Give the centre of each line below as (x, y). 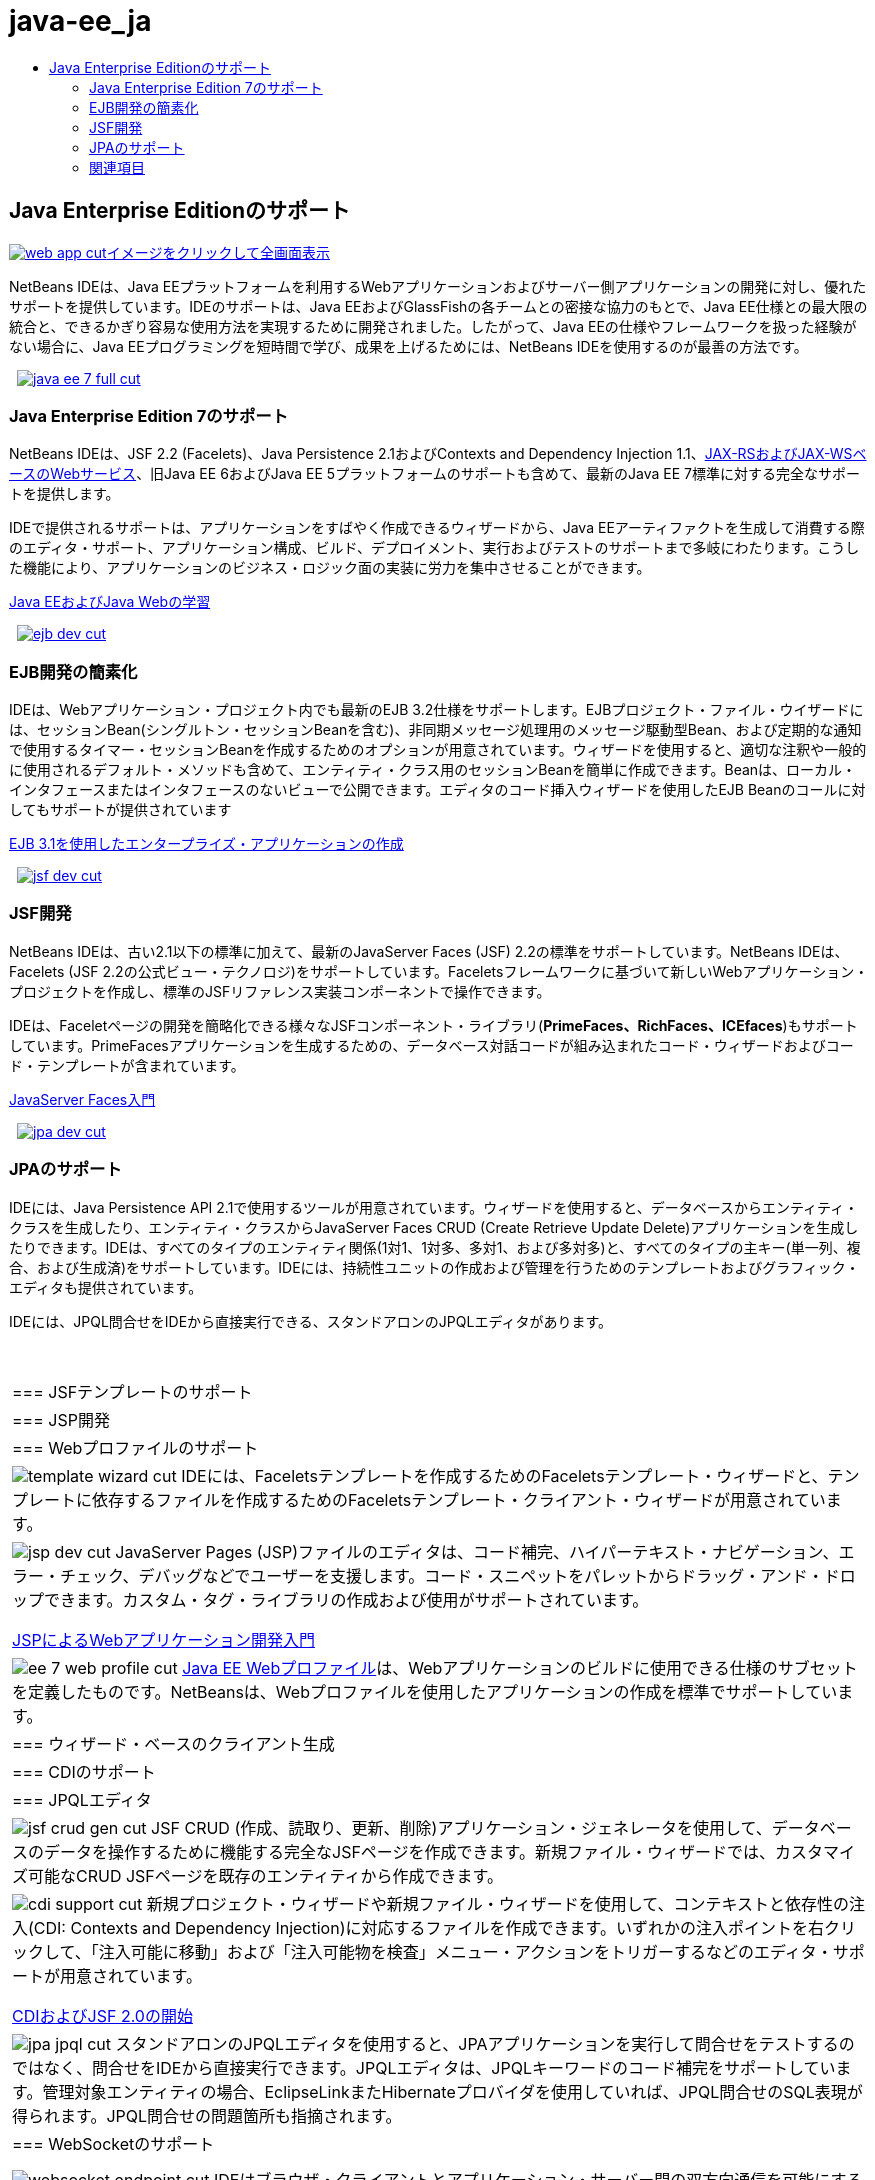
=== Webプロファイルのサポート (135, 1447)
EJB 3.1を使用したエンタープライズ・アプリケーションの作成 (206, 844)
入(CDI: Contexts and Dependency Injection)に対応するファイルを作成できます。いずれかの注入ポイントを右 (418, 1927)
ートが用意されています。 (107, 1975)
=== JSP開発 (61, 1419)
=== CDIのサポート (84, 1771)
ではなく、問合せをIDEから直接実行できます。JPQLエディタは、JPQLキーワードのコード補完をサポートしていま (432, 2067)
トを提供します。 (64, 494)
